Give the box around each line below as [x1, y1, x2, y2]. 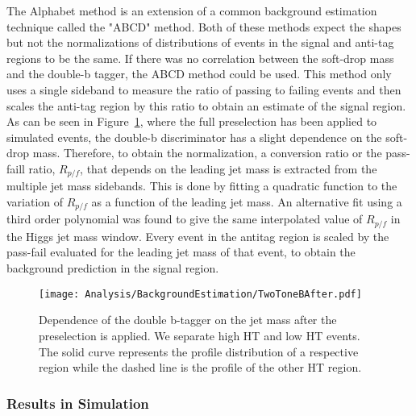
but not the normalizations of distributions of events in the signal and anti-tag [6, 34, 394, 51]
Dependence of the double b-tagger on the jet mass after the [39, 311, 337, 328]
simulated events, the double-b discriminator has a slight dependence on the [6, 128, 382, 145]
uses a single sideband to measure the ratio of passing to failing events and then [6, 81, 401, 98]
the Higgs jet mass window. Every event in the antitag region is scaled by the [6, 227, 389, 244]
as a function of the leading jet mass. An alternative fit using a [91, 193, 402, 210]
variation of [6, 193, 64, 210]
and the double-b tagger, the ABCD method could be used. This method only [6, 65, 392, 82]
